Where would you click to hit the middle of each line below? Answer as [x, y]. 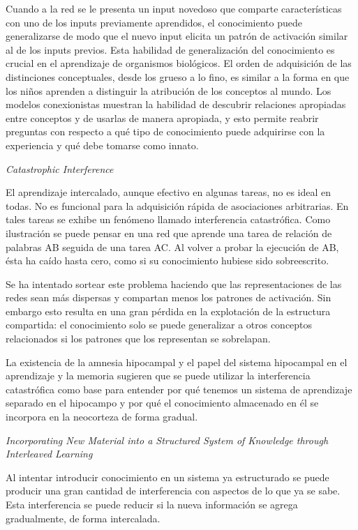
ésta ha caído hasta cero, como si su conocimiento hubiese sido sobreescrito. [167, 260]
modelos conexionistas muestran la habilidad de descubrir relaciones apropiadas [176, 104]
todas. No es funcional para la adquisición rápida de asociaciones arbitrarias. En [177, 205]
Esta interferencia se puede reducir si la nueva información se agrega [152, 504]
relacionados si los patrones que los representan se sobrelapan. [138, 339]
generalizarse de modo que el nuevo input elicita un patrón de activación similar [177, 36]
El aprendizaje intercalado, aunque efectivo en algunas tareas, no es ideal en [169, 192]
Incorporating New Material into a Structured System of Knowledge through [167, 440]
